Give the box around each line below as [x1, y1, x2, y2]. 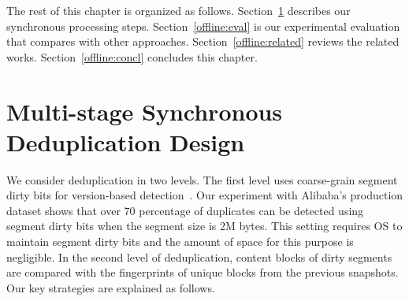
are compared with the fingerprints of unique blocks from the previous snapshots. [6, 264, 399, 281]
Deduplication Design [6, 125, 245, 158]
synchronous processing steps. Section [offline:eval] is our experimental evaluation [6, 17, 400, 34]
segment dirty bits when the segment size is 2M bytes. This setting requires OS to [6, 217, 403, 234]
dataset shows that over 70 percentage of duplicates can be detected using [6, 202, 364, 218]
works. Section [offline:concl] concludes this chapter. [6, 48, 258, 65]
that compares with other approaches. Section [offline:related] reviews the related [6, 33, 400, 50]
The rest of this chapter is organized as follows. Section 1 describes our [6, 2, 351, 18]
